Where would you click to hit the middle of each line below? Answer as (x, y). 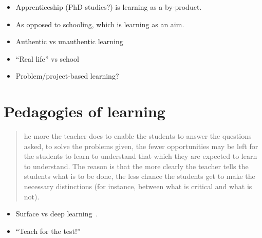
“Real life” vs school (48, 58)
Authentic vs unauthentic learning (69, 41)
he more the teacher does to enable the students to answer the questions (138, 136)
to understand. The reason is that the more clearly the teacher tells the (136, 166)
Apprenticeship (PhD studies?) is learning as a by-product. (109, 7)
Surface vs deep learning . (57, 214)
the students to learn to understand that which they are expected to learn (141, 156)
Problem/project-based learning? (67, 76)
